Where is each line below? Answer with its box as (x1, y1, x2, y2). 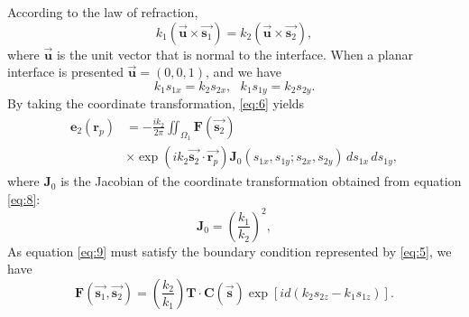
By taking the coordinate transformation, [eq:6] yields (7, 94, 305, 113)
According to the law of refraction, (7, 3, 198, 21)
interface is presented (7, 62, 124, 81)
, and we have (205, 62, 281, 81)
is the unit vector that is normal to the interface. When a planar (56, 44, 413, 63)
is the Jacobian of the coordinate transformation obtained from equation (60, 172, 462, 191)
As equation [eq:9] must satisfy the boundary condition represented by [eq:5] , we (7, 241, 452, 260)
